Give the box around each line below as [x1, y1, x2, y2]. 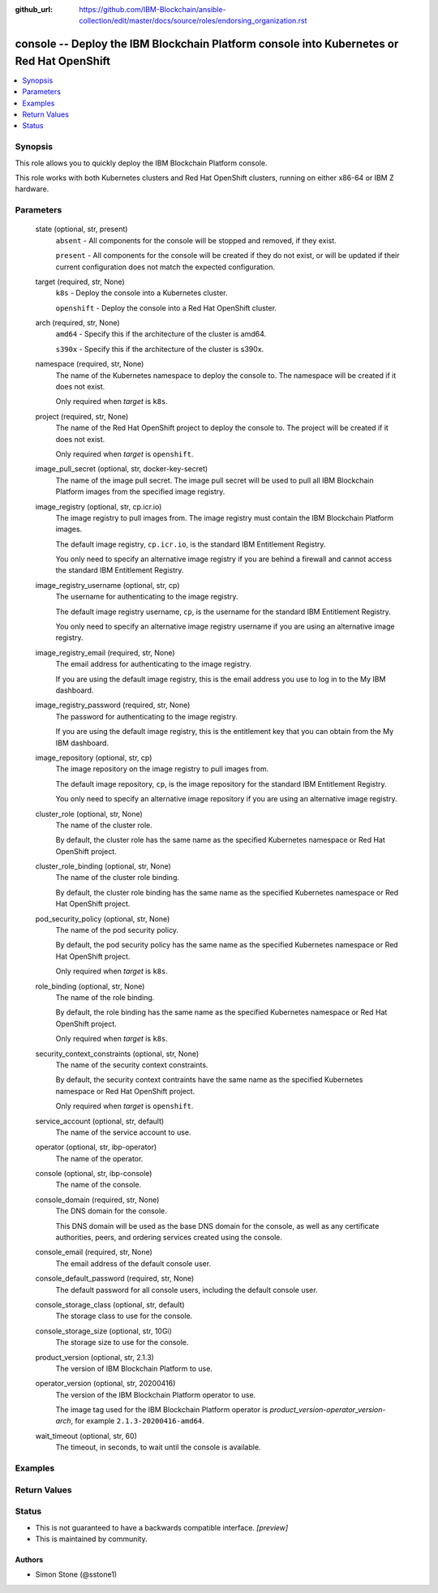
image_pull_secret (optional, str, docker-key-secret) [35, 464, 208, 474]
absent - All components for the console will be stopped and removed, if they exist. [55, 235, 337, 245]
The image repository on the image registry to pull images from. [55, 764, 269, 774]
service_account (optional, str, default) [35, 1116, 165, 1126]
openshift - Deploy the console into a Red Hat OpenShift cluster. [55, 303, 277, 312]
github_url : [15, 5, 53, 14]
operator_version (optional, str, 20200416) [35, 1379, 176, 1389]
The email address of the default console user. [55, 1258, 211, 1269]
